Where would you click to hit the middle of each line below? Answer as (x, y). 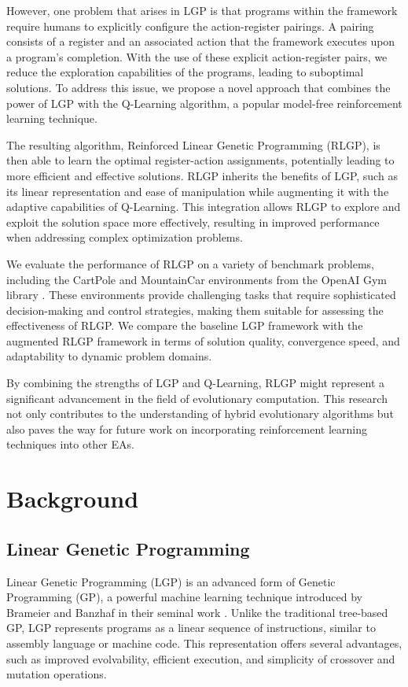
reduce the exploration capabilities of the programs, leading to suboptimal (185, 72)
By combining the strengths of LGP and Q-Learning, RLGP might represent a (196, 383)
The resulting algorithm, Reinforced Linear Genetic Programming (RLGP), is (193, 144)
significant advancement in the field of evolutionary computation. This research (197, 398)
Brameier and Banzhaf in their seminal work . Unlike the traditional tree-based (197, 612)
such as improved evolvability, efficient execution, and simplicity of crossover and (201, 658)
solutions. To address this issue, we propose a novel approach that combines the (198, 87)
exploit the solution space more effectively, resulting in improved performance (193, 222)
